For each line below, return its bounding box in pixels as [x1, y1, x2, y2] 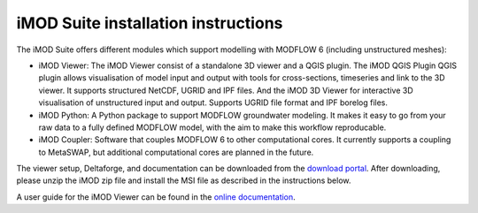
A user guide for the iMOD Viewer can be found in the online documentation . [16, 191, 296, 202]
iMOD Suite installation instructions [16, 13, 283, 33]
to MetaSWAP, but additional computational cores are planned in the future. [38, 147, 314, 157]
